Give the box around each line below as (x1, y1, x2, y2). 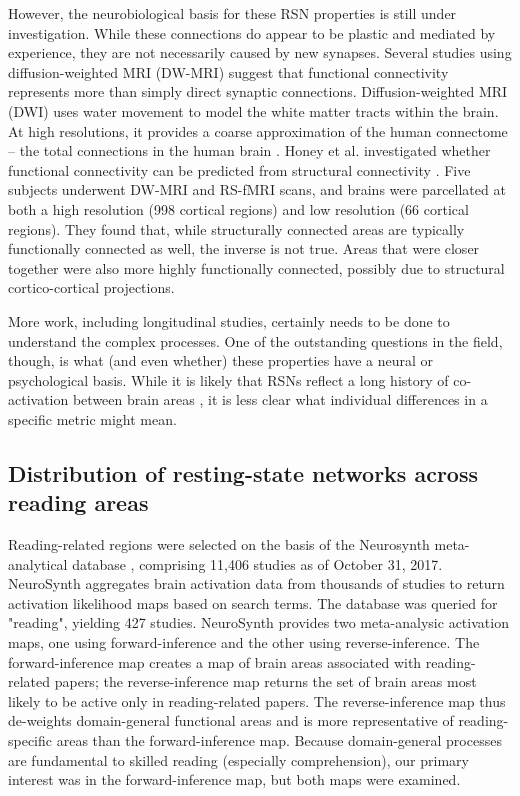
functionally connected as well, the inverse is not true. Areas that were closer (8, 238, 480, 259)
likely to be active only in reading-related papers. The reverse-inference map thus (8, 690, 506, 711)
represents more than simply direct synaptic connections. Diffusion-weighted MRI (8, 81, 508, 102)
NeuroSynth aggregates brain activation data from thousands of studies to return (8, 573, 505, 594)
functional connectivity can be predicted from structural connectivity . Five (8, 159, 471, 180)
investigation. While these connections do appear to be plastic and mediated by (8, 22, 496, 43)
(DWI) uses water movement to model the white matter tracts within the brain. (8, 100, 499, 121)
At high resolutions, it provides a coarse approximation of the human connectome (8, 120, 508, 141)
